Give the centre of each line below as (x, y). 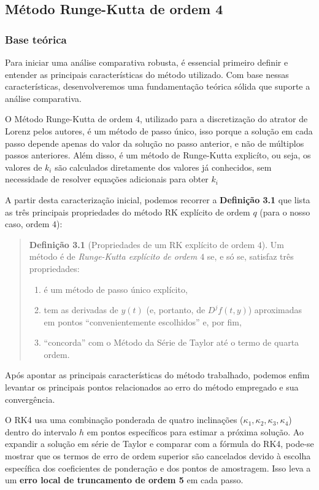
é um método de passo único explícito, (116, 289)
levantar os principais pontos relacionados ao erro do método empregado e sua (152, 387)
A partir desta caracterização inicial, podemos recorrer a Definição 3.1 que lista (158, 199)
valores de (24, 167)
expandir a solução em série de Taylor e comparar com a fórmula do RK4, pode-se (159, 444)
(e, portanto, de (176, 310)
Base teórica (36, 39)
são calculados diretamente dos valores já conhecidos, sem (163, 167)
